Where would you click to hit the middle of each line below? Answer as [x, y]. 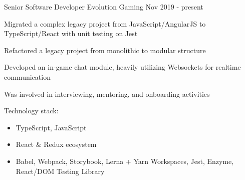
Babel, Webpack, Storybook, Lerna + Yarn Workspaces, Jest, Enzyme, [125, 161]
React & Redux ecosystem [56, 144]
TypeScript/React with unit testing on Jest [71, 33]
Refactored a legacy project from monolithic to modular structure [105, 50]
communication [27, 76]
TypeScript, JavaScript [51, 127]
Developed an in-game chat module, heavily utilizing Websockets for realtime [123, 67]
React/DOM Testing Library [60, 171]
